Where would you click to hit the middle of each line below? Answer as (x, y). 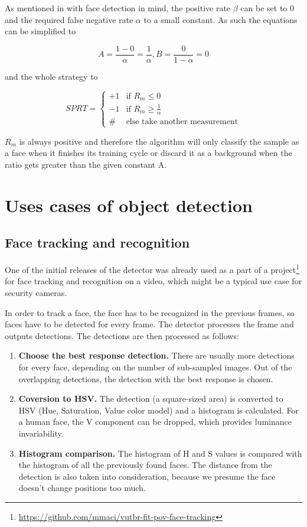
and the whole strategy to (51, 76)
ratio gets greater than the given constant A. (86, 165)
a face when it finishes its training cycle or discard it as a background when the (148, 153)
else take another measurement (182, 121)
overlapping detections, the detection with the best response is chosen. (146, 378)
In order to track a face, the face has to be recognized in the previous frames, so (150, 312)
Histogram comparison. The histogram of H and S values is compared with (160, 453)
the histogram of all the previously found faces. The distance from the (145, 465)
